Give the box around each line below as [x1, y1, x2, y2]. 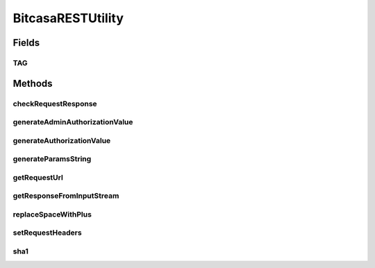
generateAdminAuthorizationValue [12, 117, 133, 127]
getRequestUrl [12, 172, 64, 182]
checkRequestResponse [12, 99, 97, 108]
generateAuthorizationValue [12, 135, 111, 145]
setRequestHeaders [12, 228, 83, 237]
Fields [12, 37, 40, 49]
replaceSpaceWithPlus [12, 209, 92, 219]
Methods [12, 77, 53, 90]
